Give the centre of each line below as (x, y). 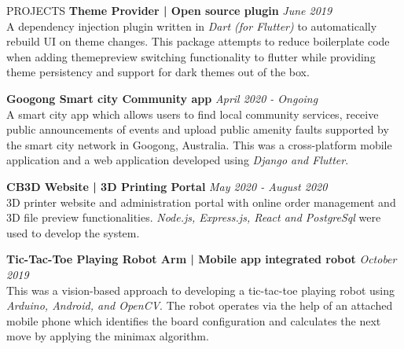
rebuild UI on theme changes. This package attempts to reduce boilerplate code (198, 41)
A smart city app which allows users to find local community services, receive (193, 114)
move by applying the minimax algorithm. (108, 336)
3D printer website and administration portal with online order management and (201, 202)
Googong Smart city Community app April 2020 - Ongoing (162, 98)
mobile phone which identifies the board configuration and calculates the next (194, 320)
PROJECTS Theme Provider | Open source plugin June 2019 (169, 10)
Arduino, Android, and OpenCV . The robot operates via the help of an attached (200, 305)
